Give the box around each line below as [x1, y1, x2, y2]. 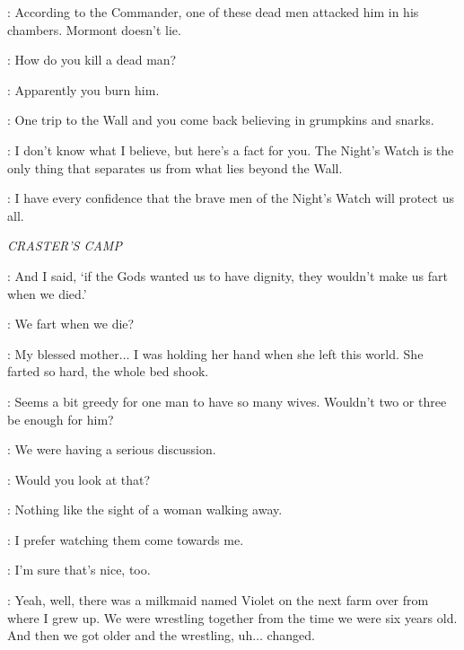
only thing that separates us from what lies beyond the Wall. [7, 158, 343, 177]
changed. [267, 626, 315, 645]
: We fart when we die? [7, 314, 135, 333]
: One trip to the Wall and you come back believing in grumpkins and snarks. [7, 110, 434, 129]
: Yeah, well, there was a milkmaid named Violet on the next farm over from [7, 591, 429, 610]
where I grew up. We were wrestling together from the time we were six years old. [7, 608, 458, 627]
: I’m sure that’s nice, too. [7, 560, 151, 579]
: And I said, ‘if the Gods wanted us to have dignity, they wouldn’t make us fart [7, 266, 448, 285]
